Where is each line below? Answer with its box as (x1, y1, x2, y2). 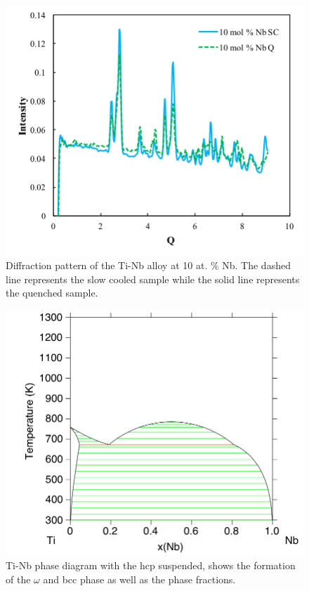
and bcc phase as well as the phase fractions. (43, 571, 236, 586)
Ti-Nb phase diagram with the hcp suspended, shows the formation (6, 558, 296, 573)
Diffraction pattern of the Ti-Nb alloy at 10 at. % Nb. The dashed (6, 258, 291, 273)
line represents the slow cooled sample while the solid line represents (6, 271, 300, 286)
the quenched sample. (6, 285, 98, 300)
